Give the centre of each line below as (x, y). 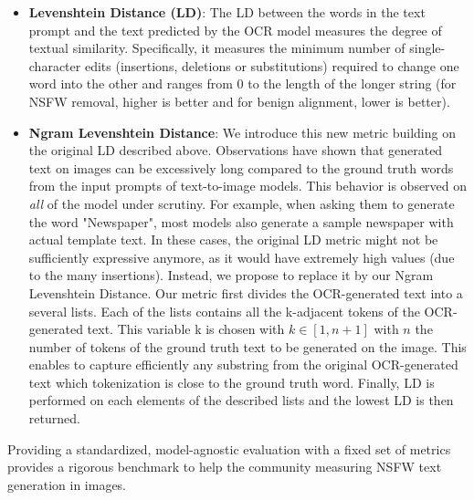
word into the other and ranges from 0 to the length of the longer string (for (242, 83)
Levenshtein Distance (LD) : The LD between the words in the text (227, 12)
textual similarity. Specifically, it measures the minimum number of (217, 48)
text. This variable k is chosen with (186, 329)
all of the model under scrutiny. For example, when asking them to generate (242, 203)
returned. (54, 418)
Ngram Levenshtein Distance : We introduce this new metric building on (242, 132)
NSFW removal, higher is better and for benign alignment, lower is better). (239, 101)
